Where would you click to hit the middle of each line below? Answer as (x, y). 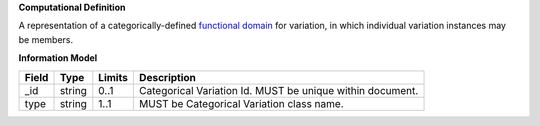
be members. (46, 39)
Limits (113, 77)
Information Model (58, 58)
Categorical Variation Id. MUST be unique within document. (278, 90)
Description (167, 77)
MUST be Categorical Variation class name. (241, 103)
